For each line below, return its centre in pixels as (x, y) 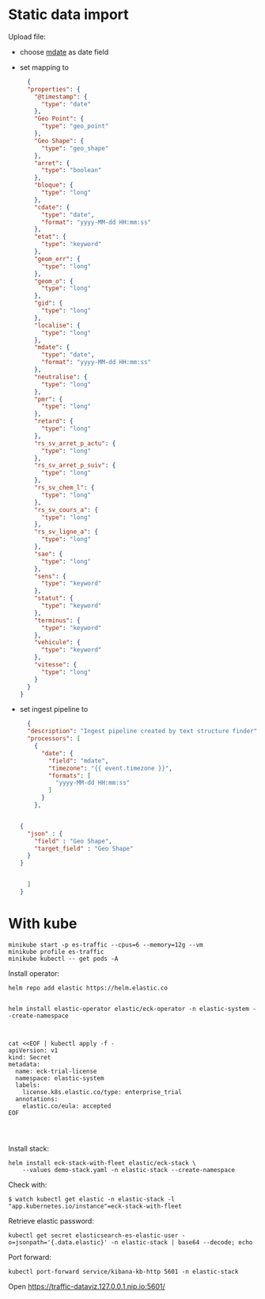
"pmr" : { (49, 399)
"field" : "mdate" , (79, 761)
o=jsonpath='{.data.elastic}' (58, 1242)
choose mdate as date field (64, 52)
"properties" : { (54, 89)
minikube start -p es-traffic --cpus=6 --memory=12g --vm (106, 945)
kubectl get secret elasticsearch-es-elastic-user (93, 1236)
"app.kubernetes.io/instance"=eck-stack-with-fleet (95, 1206)
